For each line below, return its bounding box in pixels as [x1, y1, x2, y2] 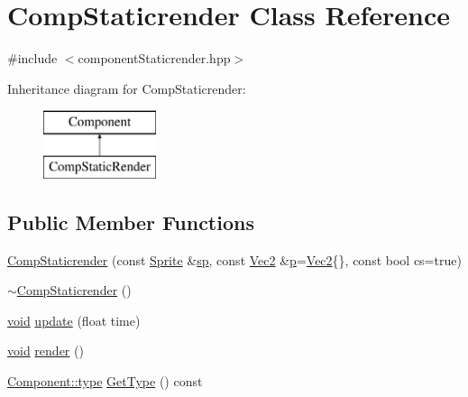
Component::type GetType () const [7, 372, 203, 391]
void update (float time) [7, 310, 141, 329]
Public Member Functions [7, 208, 254, 235]
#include [7, 49, 58, 68]
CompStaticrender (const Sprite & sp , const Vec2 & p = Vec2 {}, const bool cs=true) [7, 250, 462, 269]
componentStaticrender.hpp [78, 49, 231, 68]
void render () [7, 341, 84, 360]
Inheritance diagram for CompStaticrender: [7, 78, 246, 97]
